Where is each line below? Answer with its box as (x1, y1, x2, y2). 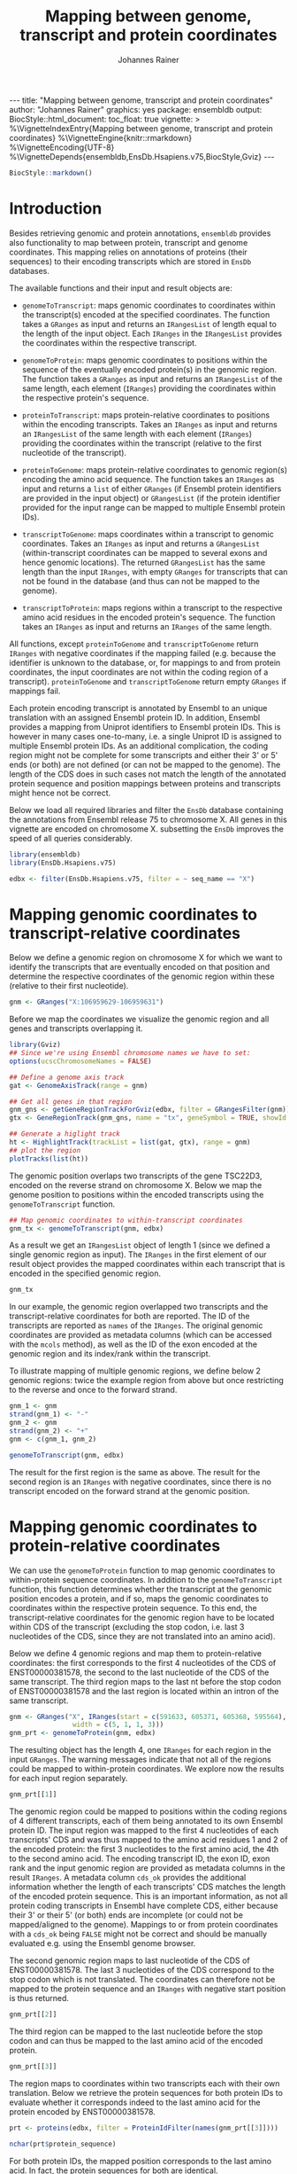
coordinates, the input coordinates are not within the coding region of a (9, 667, 269, 677)
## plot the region (9, 1146, 81, 1154)
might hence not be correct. (9, 787, 111, 798)
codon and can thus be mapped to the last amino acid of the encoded (9, 2035, 263, 2045)
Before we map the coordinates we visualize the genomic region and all (9, 1013, 270, 1025)
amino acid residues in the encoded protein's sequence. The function (21, 612, 276, 622)
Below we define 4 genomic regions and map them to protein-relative (9, 1647, 263, 1659)
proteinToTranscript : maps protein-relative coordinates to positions (21, 410, 270, 420)
